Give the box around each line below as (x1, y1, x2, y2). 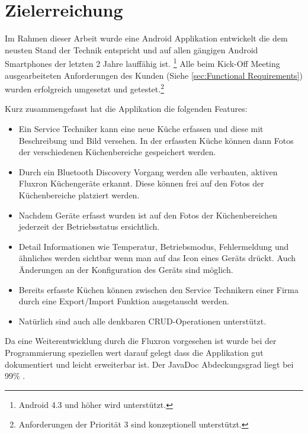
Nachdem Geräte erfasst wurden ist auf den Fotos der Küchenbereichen (18, 208, 278, 221)
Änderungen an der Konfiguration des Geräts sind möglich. (18, 263, 233, 275)
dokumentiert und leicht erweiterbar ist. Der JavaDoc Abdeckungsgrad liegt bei (5, 358, 294, 370)
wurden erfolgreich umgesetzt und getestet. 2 (5, 81, 164, 95)
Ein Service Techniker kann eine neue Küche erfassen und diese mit (18, 123, 264, 134)
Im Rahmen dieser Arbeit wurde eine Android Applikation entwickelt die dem (5, 32, 288, 44)
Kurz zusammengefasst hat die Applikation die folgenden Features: (5, 102, 248, 115)
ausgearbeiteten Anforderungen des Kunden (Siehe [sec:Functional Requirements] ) (5, 69, 303, 81)
